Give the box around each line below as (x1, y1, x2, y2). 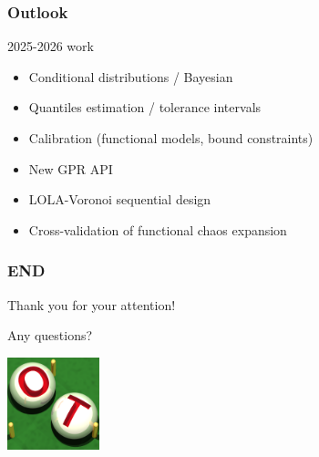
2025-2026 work (7, 36, 94, 56)
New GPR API (28, 159, 113, 178)
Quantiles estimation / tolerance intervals (28, 98, 262, 117)
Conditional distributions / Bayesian (28, 67, 233, 86)
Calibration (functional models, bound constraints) (28, 129, 314, 147)
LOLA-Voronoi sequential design (28, 190, 211, 209)
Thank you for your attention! (7, 295, 176, 314)
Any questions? (7, 326, 93, 345)
